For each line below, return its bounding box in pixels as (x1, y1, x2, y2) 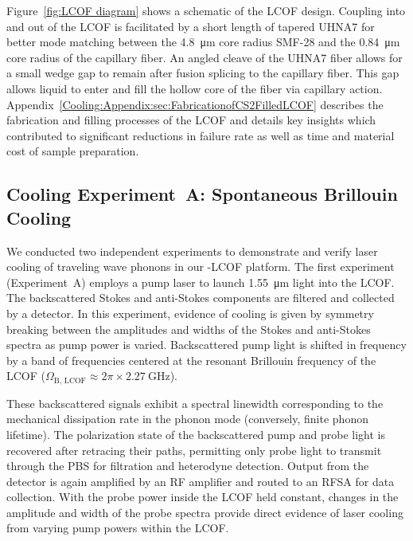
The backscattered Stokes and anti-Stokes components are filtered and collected (6, 289, 395, 306)
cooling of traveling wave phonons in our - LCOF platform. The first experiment (6, 258, 395, 275)
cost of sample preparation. (6, 143, 139, 159)
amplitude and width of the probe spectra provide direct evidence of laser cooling (6, 504, 403, 520)
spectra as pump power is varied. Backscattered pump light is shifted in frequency (6, 336, 407, 353)
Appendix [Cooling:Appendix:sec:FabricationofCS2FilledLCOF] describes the (6, 96, 384, 112)
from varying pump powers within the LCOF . (6, 519, 229, 536)
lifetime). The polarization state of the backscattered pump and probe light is (6, 425, 385, 442)
